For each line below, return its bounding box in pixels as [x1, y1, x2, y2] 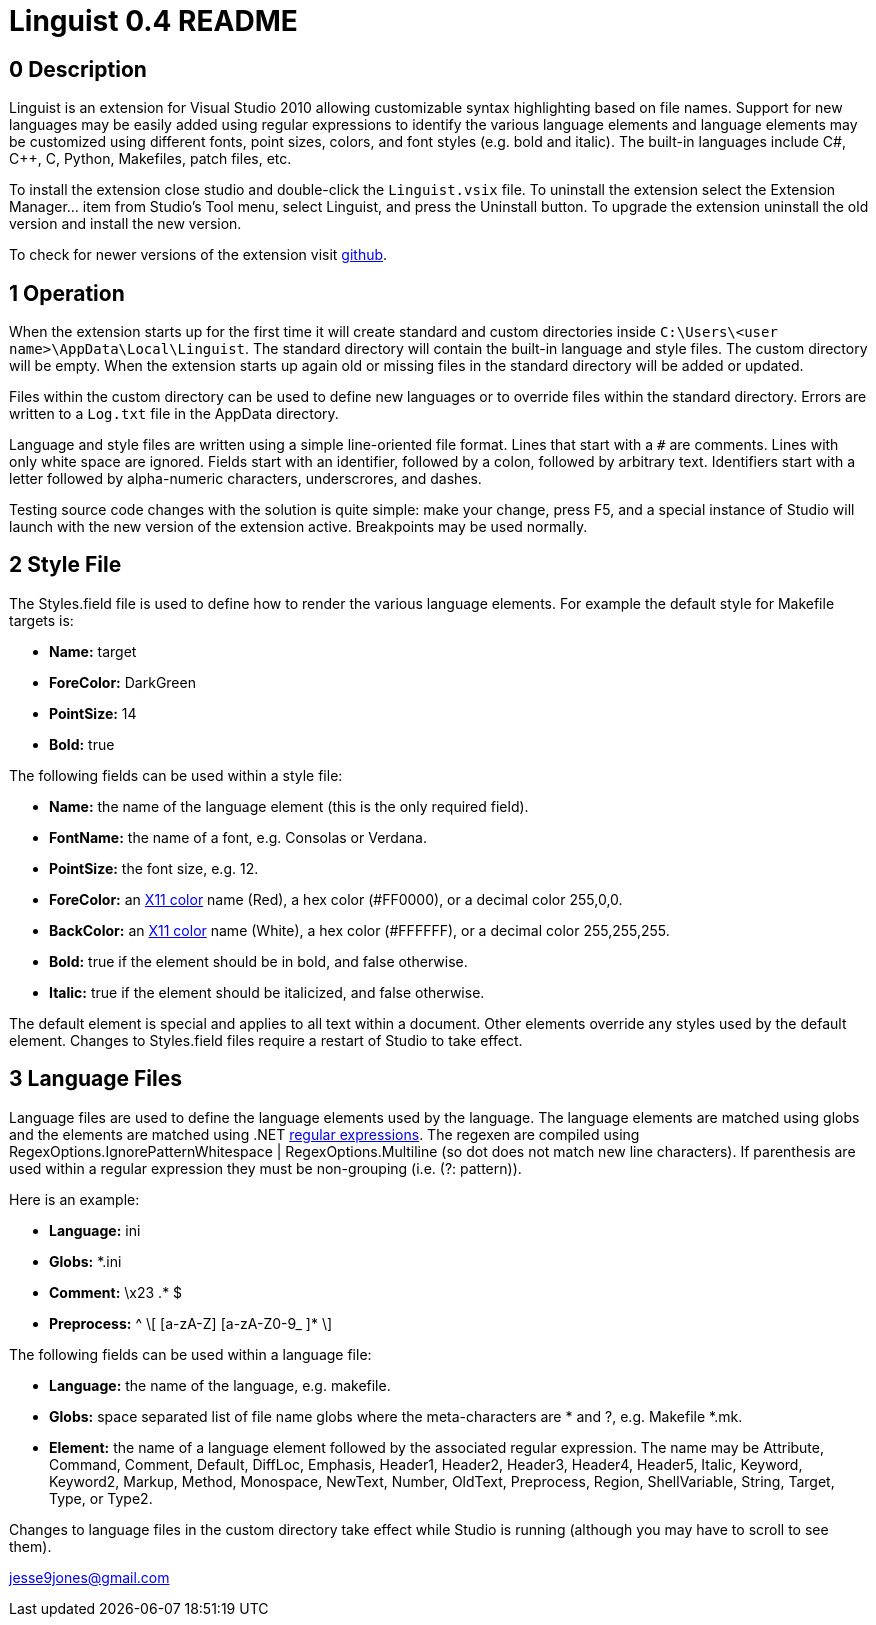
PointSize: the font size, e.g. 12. [49, 859, 259, 877]
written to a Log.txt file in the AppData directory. [9, 405, 339, 423]
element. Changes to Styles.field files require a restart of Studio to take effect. [9, 1031, 523, 1049]
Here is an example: [9, 1190, 140, 1208]
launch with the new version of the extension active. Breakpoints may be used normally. [9, 518, 588, 536]
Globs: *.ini [49, 1252, 122, 1270]
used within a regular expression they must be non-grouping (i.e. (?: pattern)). [9, 1159, 522, 1177]
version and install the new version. [9, 215, 242, 233]
